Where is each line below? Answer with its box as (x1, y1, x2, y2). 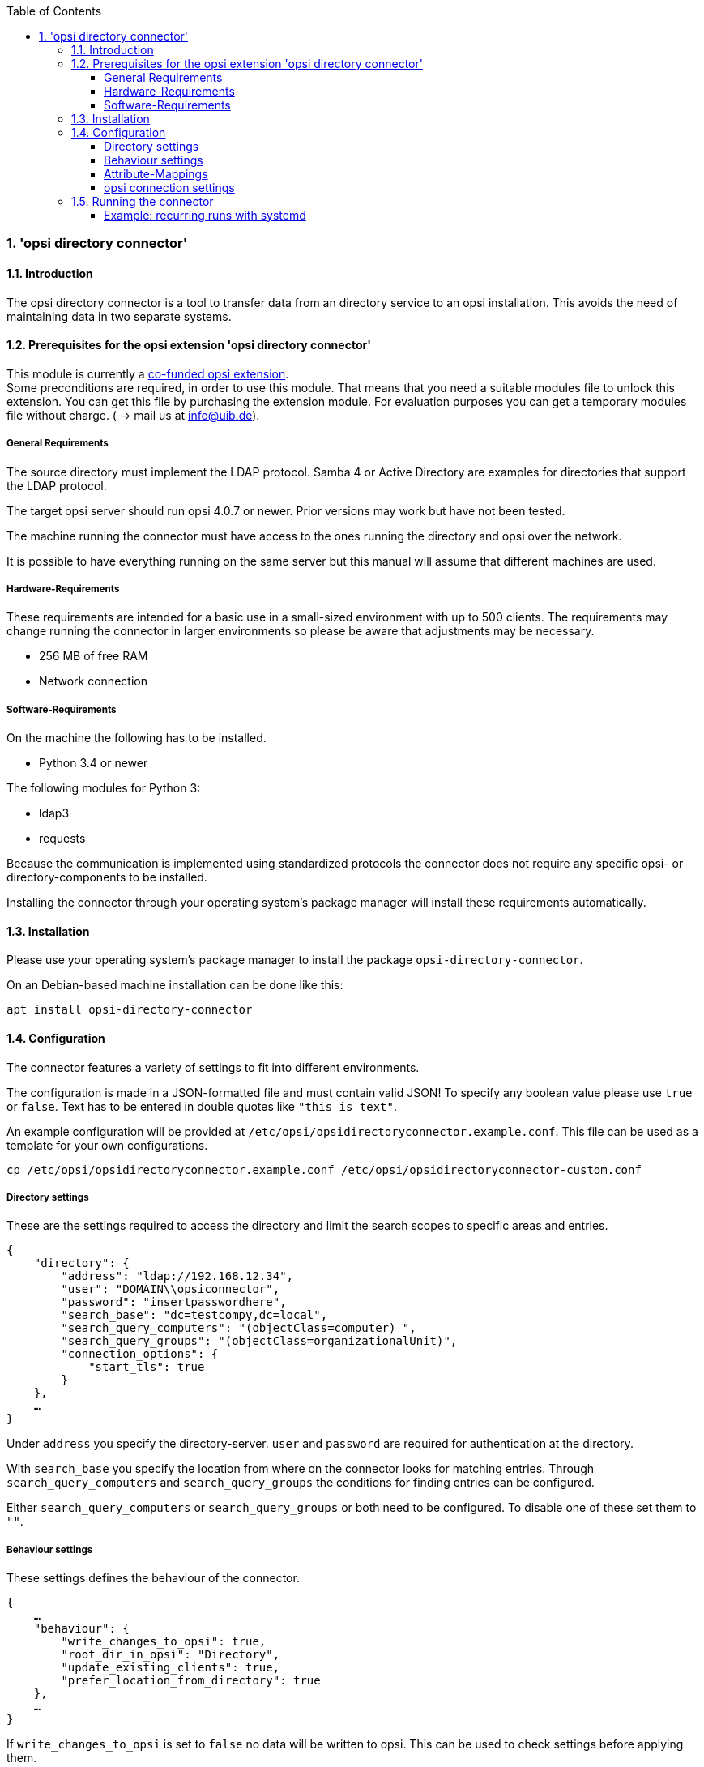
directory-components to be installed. (6, 870, 207, 885)
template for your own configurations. (6, 1137, 208, 1152)
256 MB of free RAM (39, 649, 148, 664)
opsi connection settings (104, 181, 235, 194)
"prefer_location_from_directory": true (61, 1674, 321, 1688)
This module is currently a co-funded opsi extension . (6, 366, 289, 381)
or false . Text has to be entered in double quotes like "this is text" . (6, 1099, 398, 1113)
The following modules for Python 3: (6, 781, 201, 796)
